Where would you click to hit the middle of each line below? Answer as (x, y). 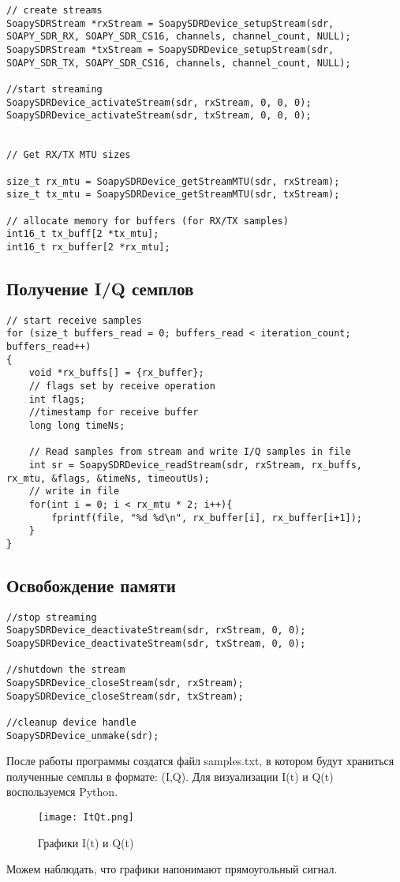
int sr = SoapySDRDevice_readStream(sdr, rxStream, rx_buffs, (196, 465)
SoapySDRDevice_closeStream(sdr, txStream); (125, 696)
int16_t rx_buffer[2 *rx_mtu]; (88, 247)
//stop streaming (52, 617)
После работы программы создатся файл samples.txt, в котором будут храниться (200, 761)
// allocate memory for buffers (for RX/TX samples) (148, 221)
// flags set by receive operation (122, 386)
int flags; (57, 399)
